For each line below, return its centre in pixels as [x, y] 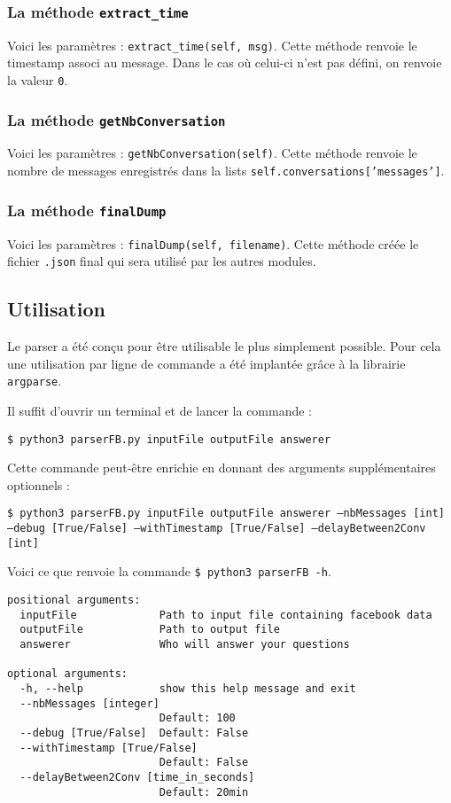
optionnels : [39, 484]
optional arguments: [68, 674]
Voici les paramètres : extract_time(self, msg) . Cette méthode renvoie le [212, 45]
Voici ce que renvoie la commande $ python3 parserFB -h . [169, 571]
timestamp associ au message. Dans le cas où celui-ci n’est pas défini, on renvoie [225, 62]
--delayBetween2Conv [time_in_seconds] [137, 777]
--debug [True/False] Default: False [134, 733]
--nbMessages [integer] [89, 703]
